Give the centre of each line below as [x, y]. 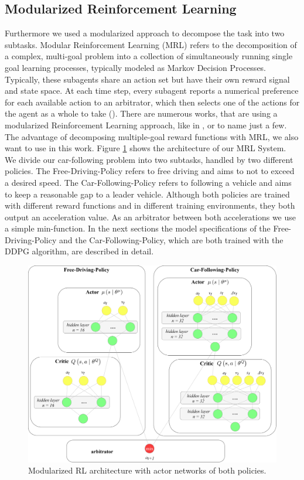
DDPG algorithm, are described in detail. [79, 251]
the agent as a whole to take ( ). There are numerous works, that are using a [141, 113]
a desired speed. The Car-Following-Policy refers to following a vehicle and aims [148, 182]
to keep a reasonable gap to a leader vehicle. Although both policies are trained [147, 194]
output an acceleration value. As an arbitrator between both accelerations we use [151, 217]
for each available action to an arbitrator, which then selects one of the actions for [152, 102]
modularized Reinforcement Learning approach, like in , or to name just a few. [146, 125]
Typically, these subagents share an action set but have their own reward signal [147, 79]
